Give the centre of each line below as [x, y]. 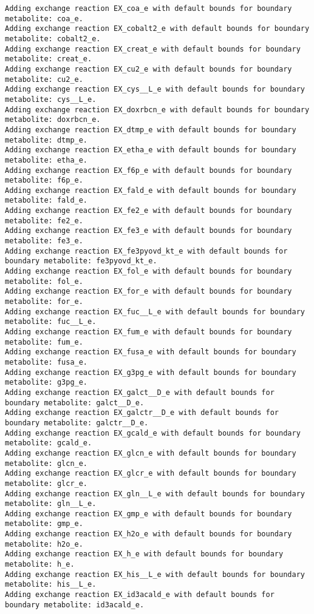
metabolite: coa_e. [44, 19]
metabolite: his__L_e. [51, 585]
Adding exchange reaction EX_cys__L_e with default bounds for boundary [155, 89]
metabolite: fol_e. [44, 281]
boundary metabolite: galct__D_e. [75, 403]
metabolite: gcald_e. [49, 443]
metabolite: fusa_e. [46, 362]
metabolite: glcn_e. [46, 463]
